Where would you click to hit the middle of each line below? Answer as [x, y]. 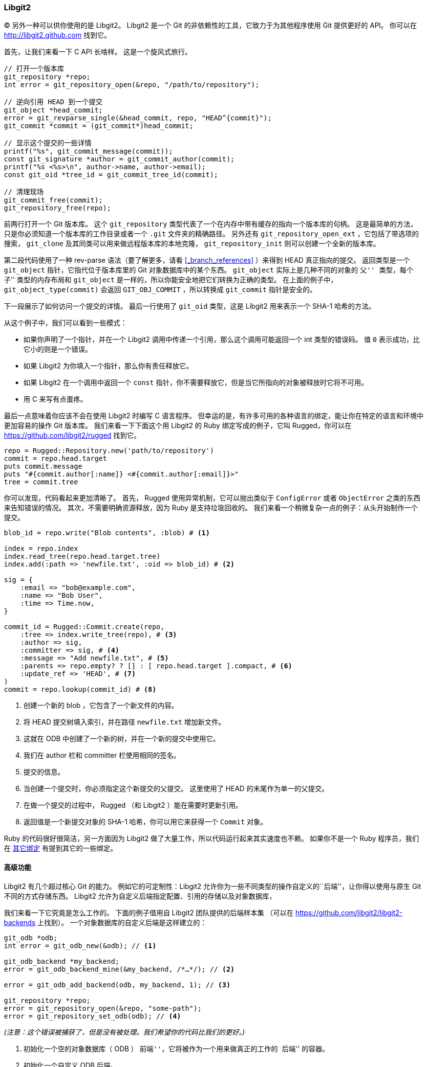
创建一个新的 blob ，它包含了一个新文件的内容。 [101, 705]
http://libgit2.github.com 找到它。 [57, 35]
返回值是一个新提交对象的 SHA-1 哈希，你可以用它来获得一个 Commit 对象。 [146, 822]
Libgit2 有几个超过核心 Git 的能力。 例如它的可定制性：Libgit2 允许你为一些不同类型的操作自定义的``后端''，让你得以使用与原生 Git [213, 886]
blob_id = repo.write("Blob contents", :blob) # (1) [107, 533]
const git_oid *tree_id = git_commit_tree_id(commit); [111, 175]
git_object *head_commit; [53, 110]
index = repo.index [41, 549]
